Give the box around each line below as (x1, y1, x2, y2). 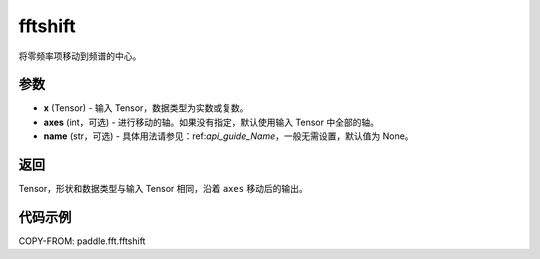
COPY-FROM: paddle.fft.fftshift (18, 235, 146, 247)
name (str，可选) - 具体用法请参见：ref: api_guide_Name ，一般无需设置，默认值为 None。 (43, 130, 414, 142)
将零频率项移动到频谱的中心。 (18, 50, 142, 62)
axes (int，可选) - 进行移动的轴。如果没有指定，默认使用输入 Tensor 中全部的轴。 (43, 116, 380, 128)
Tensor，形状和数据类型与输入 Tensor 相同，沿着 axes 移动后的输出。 (18, 183, 309, 195)
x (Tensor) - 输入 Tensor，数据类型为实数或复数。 (43, 102, 249, 114)
